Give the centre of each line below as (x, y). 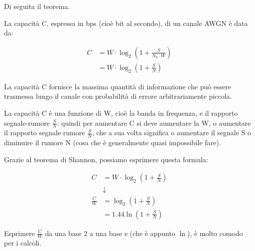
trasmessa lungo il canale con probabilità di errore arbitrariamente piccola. (118, 96)
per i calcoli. (23, 243)
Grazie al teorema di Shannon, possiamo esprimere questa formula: (106, 159)
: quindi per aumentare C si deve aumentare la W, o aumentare (154, 123)
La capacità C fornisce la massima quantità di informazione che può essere (118, 86)
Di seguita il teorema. (37, 6)
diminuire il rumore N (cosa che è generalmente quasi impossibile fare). (113, 142)
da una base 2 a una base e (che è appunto (110, 233)
